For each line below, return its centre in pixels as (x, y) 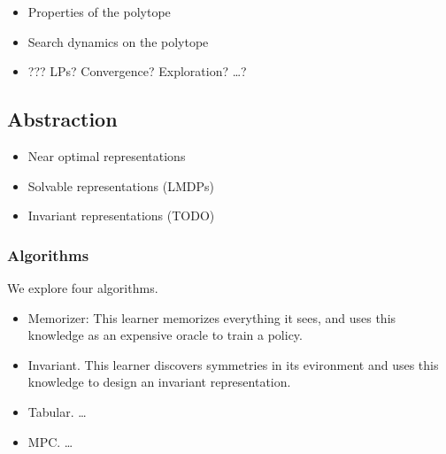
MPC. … (50, 441)
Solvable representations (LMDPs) (121, 185)
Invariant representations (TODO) (121, 215)
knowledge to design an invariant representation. (159, 382)
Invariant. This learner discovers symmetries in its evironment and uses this (233, 364)
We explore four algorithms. (83, 287)
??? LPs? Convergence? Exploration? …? (137, 71)
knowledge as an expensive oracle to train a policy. (165, 335)
